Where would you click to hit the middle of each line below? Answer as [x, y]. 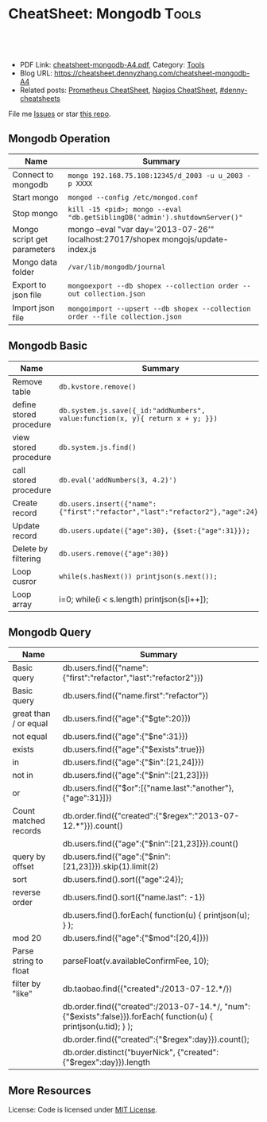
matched [29, 821]
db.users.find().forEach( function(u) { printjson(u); [156, 915]
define [24, 404]
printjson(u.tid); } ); [98, 1027]
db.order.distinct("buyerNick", [119, 1052]
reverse [27, 892]
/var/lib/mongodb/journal [116, 267]
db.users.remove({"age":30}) [114, 553]
